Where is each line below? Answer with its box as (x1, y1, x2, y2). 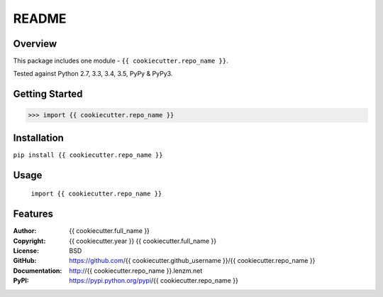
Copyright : (13, 237, 46, 245)
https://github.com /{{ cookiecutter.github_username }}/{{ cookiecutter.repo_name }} (69, 256, 316, 265)
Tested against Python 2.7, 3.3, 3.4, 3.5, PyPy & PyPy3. (13, 70, 173, 78)
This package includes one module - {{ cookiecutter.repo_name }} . (13, 57, 228, 65)
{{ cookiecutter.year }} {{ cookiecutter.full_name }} (69, 237, 216, 245)
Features (13, 208, 53, 220)
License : (13, 247, 39, 255)
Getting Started (13, 88, 83, 100)
